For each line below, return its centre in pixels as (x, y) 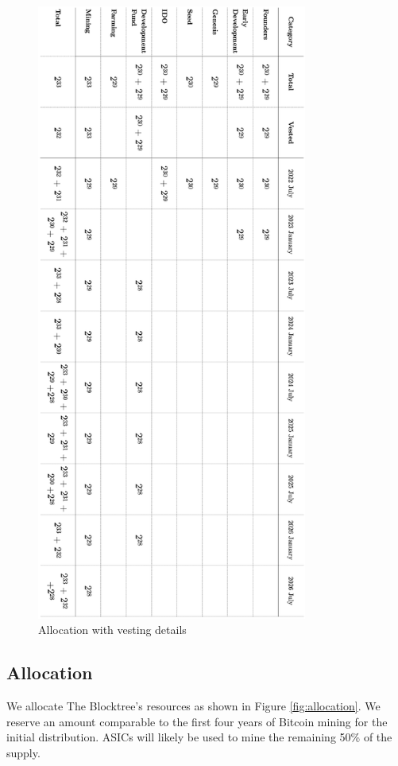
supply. (23, 752)
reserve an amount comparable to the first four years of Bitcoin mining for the (197, 721)
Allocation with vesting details (112, 630)
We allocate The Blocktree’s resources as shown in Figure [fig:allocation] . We (193, 706)
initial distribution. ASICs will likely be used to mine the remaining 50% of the (199, 737)
